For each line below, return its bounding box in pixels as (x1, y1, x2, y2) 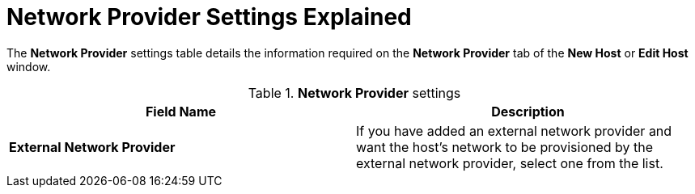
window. (6, 59, 51, 74)
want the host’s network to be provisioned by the (356, 138, 654, 155)
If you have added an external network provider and (356, 122, 672, 139)
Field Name (145, 103, 217, 120)
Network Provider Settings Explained (6, 3, 412, 31)
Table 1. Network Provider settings (248, 84, 461, 101)
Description (491, 103, 565, 120)
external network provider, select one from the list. (356, 154, 663, 171)
